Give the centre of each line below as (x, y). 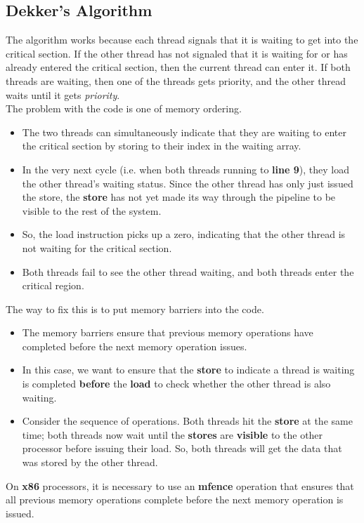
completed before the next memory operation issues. (135, 346)
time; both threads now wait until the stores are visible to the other (173, 434)
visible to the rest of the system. (92, 210)
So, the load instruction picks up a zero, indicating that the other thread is (184, 234)
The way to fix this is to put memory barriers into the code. (135, 309)
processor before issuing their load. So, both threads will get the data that (182, 448)
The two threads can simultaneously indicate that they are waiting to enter (184, 132)
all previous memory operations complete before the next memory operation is (175, 499)
